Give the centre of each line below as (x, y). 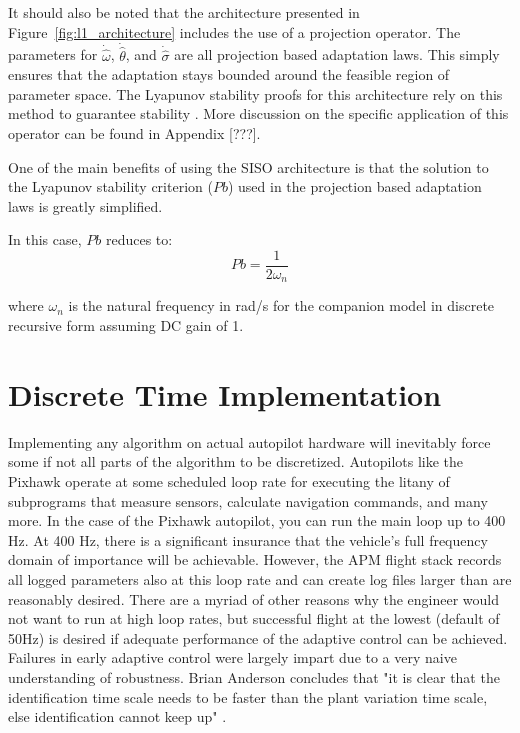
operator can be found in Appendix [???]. (134, 133)
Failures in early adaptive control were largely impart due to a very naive (232, 657)
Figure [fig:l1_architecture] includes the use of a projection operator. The (234, 31)
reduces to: (139, 239)
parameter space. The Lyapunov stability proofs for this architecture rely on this (255, 93)
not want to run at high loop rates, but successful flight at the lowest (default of (254, 618)
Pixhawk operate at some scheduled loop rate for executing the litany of (229, 480)
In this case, (45, 239)
